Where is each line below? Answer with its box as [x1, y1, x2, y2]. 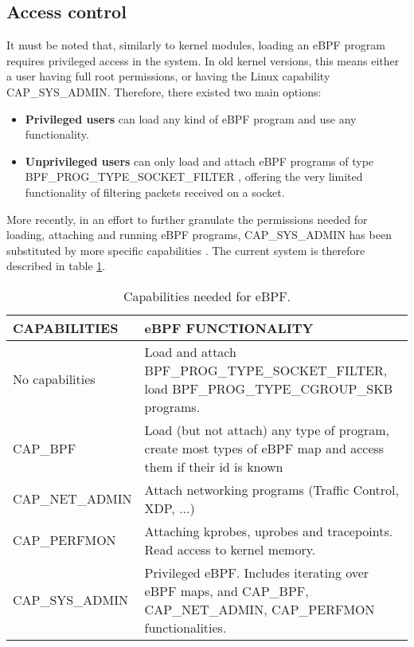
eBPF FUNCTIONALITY [144, 318, 314, 337]
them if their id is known [144, 457, 283, 476]
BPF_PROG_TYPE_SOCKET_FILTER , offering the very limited [25, 168, 363, 185]
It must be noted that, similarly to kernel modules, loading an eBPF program [6, 37, 385, 53]
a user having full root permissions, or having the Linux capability [6, 68, 330, 84]
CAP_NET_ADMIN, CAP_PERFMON [144, 599, 375, 618]
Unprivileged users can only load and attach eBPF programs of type [25, 152, 374, 169]
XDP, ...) [144, 498, 195, 517]
